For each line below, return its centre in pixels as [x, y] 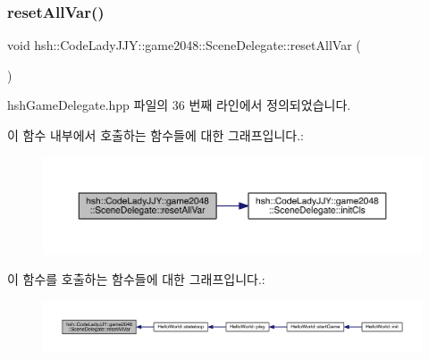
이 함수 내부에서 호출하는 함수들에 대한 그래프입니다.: [156, 135]
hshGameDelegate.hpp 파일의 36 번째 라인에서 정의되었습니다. [179, 105]
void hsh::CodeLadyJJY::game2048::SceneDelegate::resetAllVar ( [184, 45]
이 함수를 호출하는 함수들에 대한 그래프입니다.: [136, 279]
